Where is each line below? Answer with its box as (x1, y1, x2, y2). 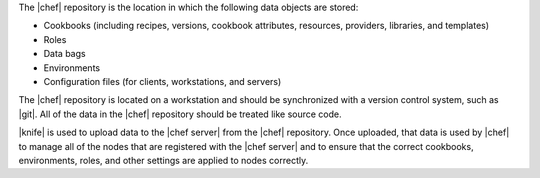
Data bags (43, 48, 86, 60)
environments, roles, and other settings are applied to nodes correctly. (18, 154, 309, 166)
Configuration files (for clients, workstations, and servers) (43, 75, 282, 87)
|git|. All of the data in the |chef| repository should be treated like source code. (18, 108, 342, 120)
